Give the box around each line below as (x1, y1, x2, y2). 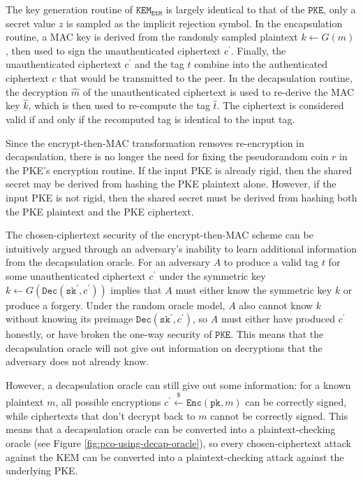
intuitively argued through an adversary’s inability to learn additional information (6, 241, 357, 255)
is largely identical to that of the (165, 2, 305, 16)
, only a (323, 2, 356, 16)
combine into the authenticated (194, 57, 328, 71)
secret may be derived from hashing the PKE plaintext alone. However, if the (6, 176, 336, 191)
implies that (110, 282, 162, 297)
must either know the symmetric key (175, 282, 332, 297)
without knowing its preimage (6, 311, 133, 326)
